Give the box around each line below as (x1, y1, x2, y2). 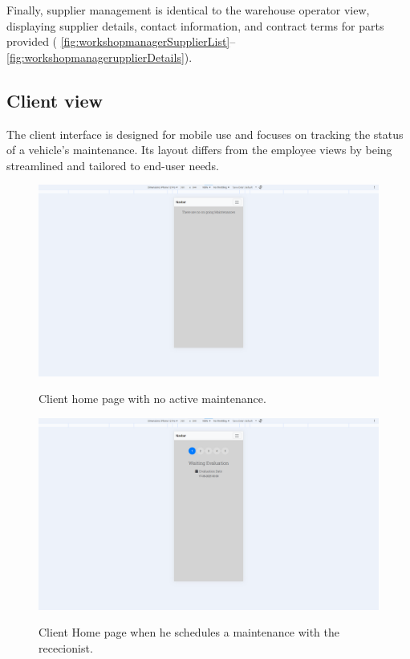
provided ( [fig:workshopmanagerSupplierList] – (6, 33, 236, 50)
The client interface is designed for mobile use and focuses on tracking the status (6, 125, 404, 142)
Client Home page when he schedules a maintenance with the (39, 624, 339, 641)
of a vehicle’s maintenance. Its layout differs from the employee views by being (6, 141, 392, 158)
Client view (6, 87, 104, 112)
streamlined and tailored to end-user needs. (6, 157, 219, 173)
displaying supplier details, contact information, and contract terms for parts (6, 17, 384, 34)
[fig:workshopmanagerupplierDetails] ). (6, 48, 193, 65)
